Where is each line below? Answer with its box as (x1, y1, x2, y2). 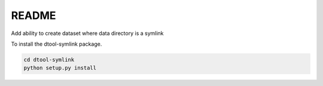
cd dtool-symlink (23, 56, 75, 63)
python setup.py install (23, 65, 97, 71)
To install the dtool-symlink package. (11, 40, 102, 47)
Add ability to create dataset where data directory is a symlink (11, 30, 164, 37)
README (11, 9, 56, 22)
